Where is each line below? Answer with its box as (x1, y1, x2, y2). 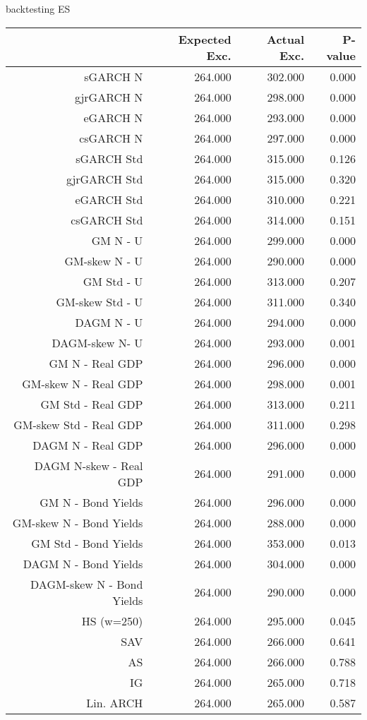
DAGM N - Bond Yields (23, 555, 143, 572)
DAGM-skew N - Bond (30, 575, 143, 592)
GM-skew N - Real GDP (22, 375, 143, 392)
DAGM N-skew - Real (34, 457, 143, 474)
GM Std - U (83, 272, 143, 289)
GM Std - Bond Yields (31, 534, 143, 551)
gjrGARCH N (74, 88, 143, 105)
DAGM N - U (75, 313, 143, 330)
